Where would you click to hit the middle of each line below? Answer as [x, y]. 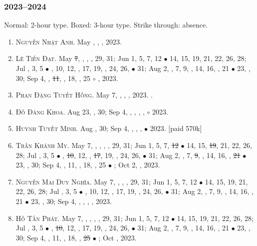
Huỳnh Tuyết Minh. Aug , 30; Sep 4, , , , [79, 128]
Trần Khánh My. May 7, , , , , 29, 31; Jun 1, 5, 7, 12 [97, 145]
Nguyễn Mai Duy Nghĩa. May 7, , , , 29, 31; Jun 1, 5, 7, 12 [106, 181]
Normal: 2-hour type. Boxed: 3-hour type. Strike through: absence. [106, 25]
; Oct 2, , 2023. [137, 165]
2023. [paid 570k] [176, 128]
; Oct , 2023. [118, 237]
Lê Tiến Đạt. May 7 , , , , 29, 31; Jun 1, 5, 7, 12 [89, 58]
